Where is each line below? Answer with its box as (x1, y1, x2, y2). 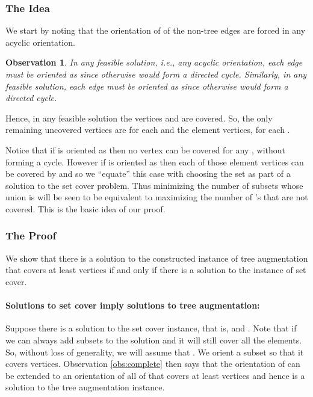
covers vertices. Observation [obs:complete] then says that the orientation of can (5, 357, 300, 370)
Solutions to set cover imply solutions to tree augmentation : (5, 299, 260, 312)
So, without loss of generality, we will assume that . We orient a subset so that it (5, 345, 304, 358)
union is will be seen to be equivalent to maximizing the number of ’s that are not (5, 191, 308, 203)
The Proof (5, 228, 57, 243)
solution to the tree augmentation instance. (5, 381, 165, 393)
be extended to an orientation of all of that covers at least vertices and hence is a (5, 369, 305, 381)
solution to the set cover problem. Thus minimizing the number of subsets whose (5, 179, 303, 191)
